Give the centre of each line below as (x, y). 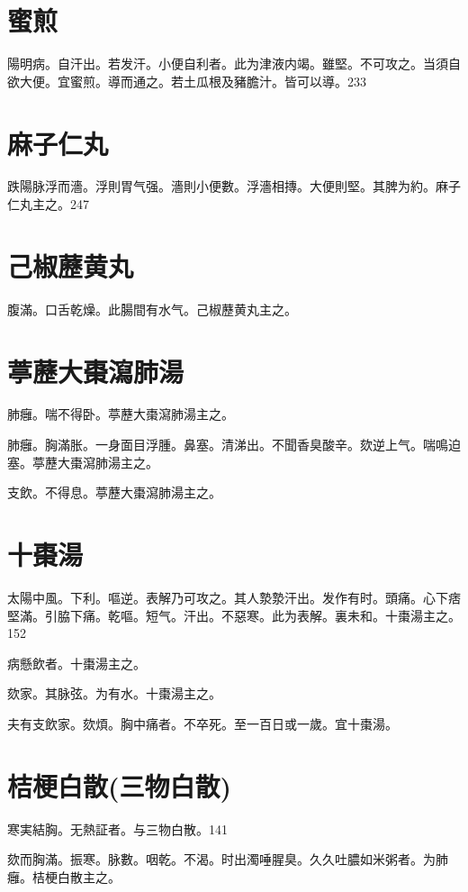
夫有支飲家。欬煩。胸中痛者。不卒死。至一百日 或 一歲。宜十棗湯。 (202, 723)
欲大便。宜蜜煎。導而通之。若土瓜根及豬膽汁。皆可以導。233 (187, 81)
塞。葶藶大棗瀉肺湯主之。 (83, 462)
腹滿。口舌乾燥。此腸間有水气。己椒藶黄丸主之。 (152, 309)
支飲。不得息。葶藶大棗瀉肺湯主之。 (114, 492)
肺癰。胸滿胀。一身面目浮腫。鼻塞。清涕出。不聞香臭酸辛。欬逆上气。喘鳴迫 (234, 445)
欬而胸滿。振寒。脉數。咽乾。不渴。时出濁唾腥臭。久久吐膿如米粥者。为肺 (228, 859)
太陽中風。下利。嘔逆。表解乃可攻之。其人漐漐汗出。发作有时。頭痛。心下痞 (234, 597)
